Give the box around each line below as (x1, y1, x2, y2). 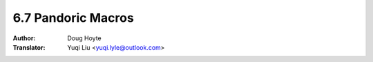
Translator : (12, 43, 46, 51)
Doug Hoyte (67, 34, 102, 42)
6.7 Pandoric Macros (12, 10, 134, 25)
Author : (12, 34, 36, 42)
